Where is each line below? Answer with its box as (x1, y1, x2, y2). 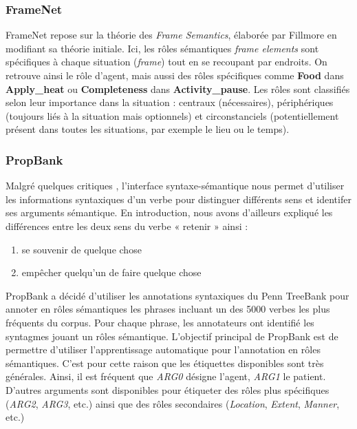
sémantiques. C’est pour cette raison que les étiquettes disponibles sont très (6, 355, 324, 370)
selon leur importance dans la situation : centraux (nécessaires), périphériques (6, 95, 334, 109)
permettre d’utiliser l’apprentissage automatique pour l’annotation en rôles (6, 342, 321, 357)
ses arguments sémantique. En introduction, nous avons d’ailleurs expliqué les (6, 205, 333, 220)
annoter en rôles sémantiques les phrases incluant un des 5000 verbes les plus (6, 302, 330, 316)
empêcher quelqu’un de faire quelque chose (21, 265, 202, 280)
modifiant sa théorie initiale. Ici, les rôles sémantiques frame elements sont (6, 41, 319, 55)
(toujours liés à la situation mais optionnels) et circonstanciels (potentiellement (6, 108, 339, 123)
